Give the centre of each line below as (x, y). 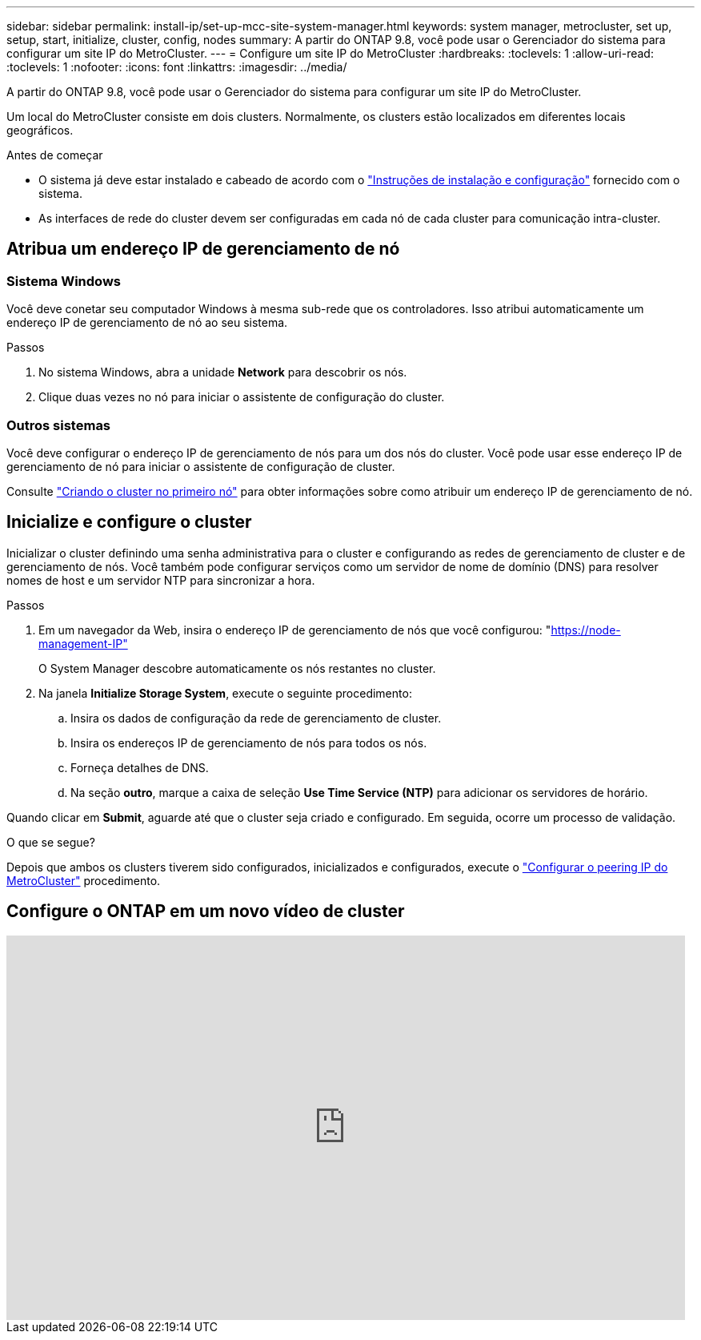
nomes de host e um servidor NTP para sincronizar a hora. (161, 580)
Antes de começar (55, 155)
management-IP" (83, 643)
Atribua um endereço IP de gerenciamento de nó (203, 249)
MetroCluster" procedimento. (84, 880)
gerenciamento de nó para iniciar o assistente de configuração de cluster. (201, 466)
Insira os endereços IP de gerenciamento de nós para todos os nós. (249, 742)
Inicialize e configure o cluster (129, 522)
